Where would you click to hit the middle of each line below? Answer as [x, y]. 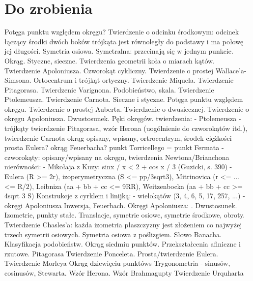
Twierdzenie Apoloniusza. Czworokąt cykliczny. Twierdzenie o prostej [109, 70]
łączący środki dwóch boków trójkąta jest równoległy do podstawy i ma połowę [124, 41]
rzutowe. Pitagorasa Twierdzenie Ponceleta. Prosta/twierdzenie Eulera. [111, 253]
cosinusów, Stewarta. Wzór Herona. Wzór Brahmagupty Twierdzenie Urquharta [124, 272]
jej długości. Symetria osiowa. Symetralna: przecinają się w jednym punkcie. [119, 51]
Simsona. [18, 80]
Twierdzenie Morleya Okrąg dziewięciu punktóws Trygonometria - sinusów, [117, 263]
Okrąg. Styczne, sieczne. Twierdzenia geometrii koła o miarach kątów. [110, 60]
